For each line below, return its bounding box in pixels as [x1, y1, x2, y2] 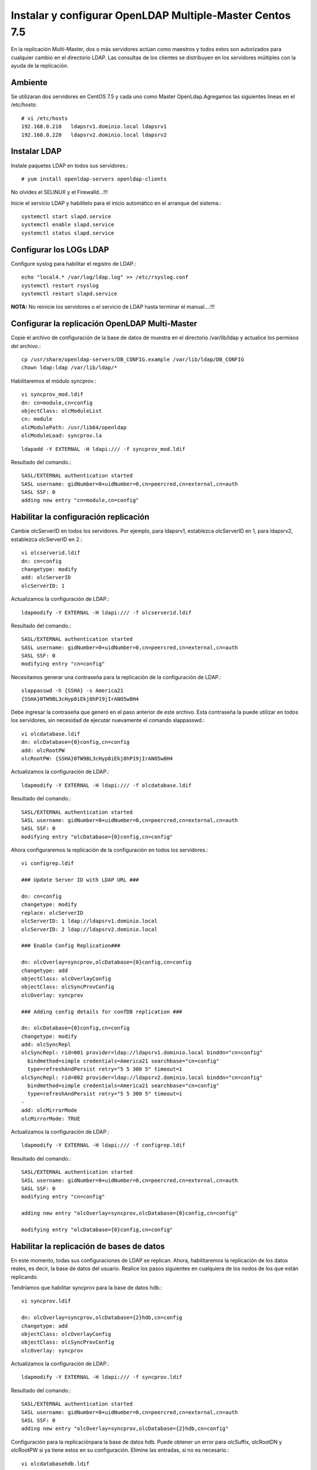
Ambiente [11, 77, 48, 88]
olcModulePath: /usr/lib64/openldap [21, 424, 127, 430]
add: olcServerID [21, 574, 71, 581]
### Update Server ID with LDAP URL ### [21, 877, 139, 883]
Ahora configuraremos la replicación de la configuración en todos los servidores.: [11, 847, 208, 854]
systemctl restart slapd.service [21, 290, 117, 297]
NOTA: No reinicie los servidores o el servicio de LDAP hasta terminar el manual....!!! [11, 303, 215, 310]
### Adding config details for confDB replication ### [21, 1008, 183, 1015]
